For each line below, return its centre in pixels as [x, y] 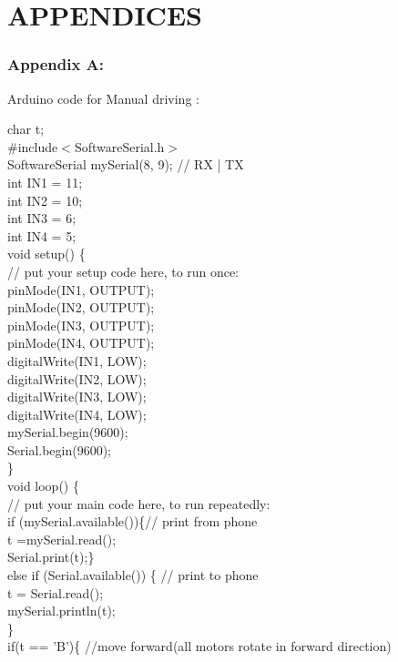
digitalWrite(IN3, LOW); [77, 397]
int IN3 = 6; [42, 218]
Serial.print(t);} [51, 557]
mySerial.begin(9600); [68, 432]
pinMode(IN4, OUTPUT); [81, 343]
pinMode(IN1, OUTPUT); [81, 289]
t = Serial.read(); [56, 592]
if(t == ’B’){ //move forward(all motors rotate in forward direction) [199, 646]
